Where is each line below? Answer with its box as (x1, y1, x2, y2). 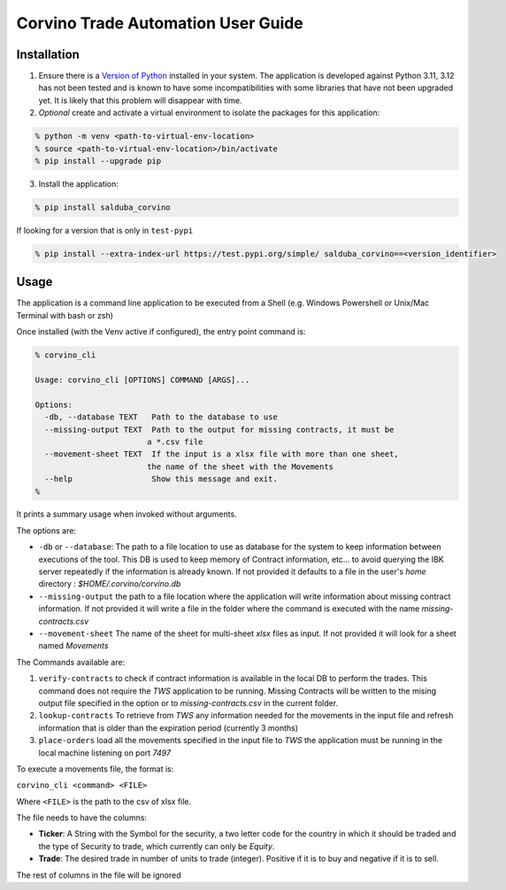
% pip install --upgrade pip (34, 156, 162, 165)
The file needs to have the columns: (16, 812, 148, 823)
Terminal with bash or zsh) (16, 310, 114, 320)
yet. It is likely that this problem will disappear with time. (38, 95, 242, 105)
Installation (16, 47, 80, 62)
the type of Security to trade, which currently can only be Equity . (38, 840, 275, 851)
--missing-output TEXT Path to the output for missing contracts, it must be (44, 425, 395, 434)
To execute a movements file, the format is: (16, 763, 174, 774)
